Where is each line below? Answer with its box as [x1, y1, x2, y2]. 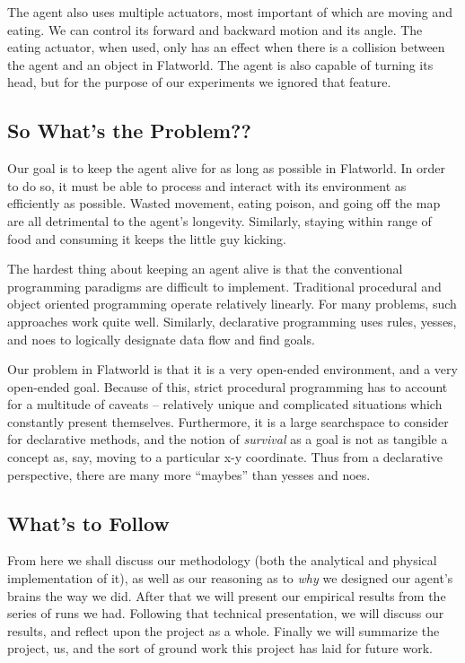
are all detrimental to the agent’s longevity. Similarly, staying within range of [7, 211, 432, 230]
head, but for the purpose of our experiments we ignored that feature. [7, 73, 391, 92]
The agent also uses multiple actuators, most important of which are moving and [7, 3, 452, 21]
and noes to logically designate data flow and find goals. [7, 329, 315, 348]
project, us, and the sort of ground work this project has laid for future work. [7, 639, 433, 658]
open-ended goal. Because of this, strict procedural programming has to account [7, 377, 448, 396]
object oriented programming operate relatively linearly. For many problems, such [7, 294, 457, 313]
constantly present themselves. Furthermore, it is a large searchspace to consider [7, 412, 449, 431]
